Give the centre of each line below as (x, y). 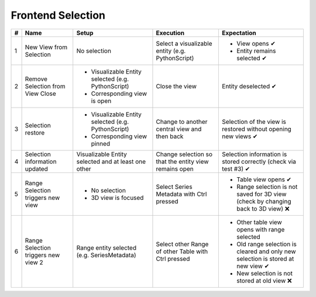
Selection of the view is (254, 122)
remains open (175, 168)
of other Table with (182, 251)
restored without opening (257, 129)
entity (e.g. (171, 51)
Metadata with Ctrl (181, 194)
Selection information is (255, 154)
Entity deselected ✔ (249, 86)
